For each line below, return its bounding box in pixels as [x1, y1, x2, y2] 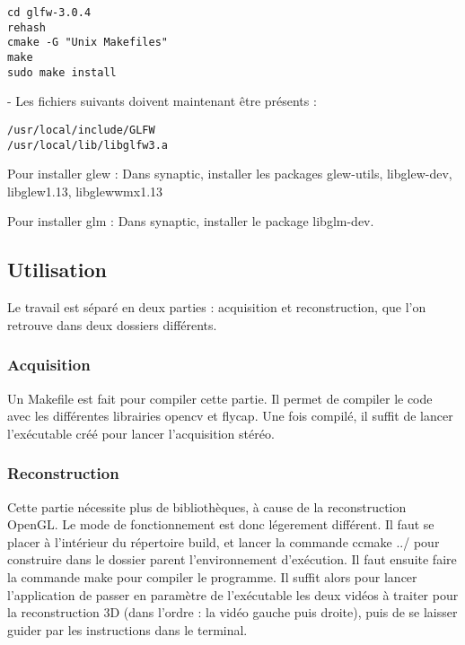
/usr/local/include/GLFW [7, 123, 155, 136]
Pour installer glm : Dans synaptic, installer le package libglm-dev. [7, 212, 374, 231]
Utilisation [7, 256, 107, 283]
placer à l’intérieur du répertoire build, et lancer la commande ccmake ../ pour [7, 532, 440, 551]
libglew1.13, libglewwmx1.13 [7, 181, 163, 200]
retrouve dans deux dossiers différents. [7, 315, 217, 334]
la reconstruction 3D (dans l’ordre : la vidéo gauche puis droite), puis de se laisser [7, 603, 458, 622]
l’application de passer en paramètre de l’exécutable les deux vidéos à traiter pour [7, 585, 459, 604]
